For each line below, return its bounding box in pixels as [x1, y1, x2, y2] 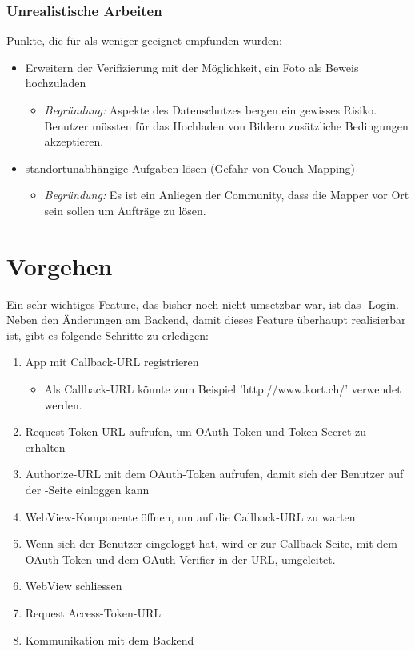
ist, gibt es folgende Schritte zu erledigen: [6, 326, 209, 343]
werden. [44, 396, 82, 413]
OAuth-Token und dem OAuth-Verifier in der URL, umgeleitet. [25, 550, 336, 567]
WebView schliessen [25, 577, 122, 594]
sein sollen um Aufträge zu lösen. [44, 202, 206, 218]
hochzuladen [25, 74, 86, 91]
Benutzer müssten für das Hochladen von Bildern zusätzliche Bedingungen [44, 117, 409, 134]
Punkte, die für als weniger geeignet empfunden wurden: [6, 32, 282, 49]
